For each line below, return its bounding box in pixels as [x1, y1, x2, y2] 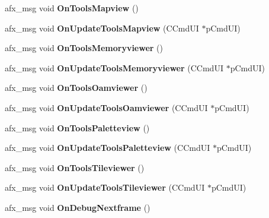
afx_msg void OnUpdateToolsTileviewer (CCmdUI [5, 181, 205, 194]
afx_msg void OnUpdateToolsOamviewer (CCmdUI [5, 101, 208, 113]
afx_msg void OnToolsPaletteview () [5, 121, 150, 134]
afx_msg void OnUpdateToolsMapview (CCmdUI [5, 21, 199, 34]
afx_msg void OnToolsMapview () [5, 2, 139, 14]
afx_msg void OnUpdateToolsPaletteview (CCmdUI [5, 141, 210, 154]
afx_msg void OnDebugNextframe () [5, 201, 150, 213]
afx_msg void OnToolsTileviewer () [5, 161, 145, 173]
